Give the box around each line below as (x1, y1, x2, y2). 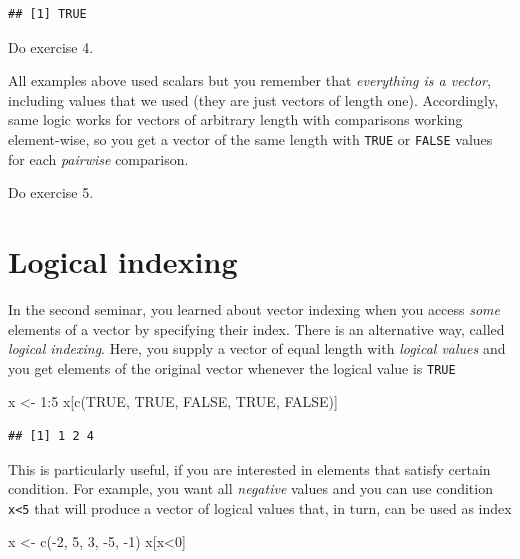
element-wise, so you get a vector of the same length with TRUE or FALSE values (8, 128, 493, 149)
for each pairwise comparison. (8, 148, 189, 169)
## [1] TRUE (8, 7, 87, 21)
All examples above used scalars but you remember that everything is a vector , (8, 70, 491, 91)
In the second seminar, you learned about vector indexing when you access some (8, 298, 501, 319)
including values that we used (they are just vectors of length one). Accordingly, (8, 89, 499, 110)
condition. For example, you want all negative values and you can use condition (8, 478, 493, 499)
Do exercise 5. (8, 182, 94, 203)
